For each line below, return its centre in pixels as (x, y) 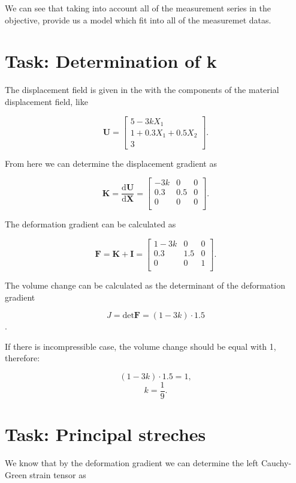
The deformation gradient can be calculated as (90, 224)
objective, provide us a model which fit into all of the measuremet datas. (138, 19)
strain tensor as (58, 474)
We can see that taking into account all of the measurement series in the (138, 8)
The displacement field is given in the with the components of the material (142, 90)
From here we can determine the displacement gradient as (111, 163)
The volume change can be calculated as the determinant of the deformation (145, 285)
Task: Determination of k (111, 61)
